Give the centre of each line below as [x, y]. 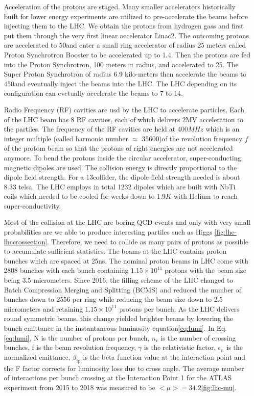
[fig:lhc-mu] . [219, 387]
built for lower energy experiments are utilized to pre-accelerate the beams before [126, 16]
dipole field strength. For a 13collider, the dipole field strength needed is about [122, 177]
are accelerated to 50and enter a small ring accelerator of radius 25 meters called [125, 45]
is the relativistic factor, [180, 347]
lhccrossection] [26, 241]
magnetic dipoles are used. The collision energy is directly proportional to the [120, 167]
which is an [223, 129]
